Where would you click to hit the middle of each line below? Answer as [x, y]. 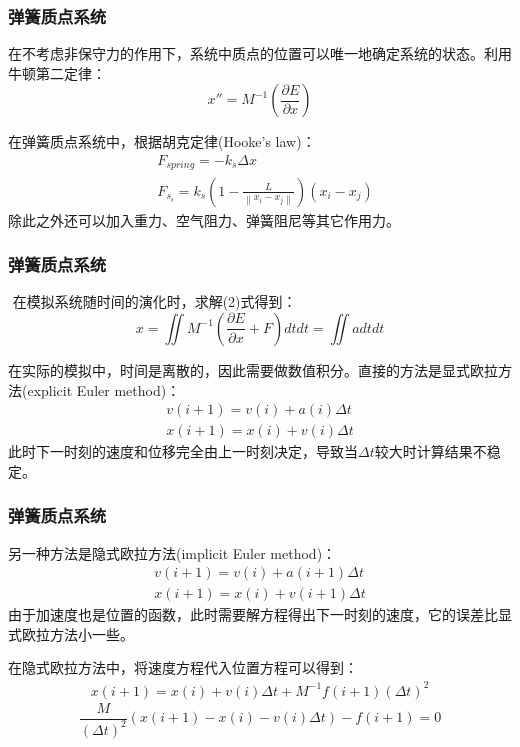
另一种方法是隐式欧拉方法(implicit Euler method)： [172, 552]
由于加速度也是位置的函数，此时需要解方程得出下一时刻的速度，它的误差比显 [260, 614]
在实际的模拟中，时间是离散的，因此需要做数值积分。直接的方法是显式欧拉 [253, 369]
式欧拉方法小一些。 [71, 633]
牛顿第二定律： [57, 72]
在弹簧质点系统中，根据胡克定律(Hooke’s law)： [162, 141]
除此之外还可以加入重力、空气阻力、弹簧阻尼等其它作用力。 [204, 219]
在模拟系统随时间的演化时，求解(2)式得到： [154, 301]
